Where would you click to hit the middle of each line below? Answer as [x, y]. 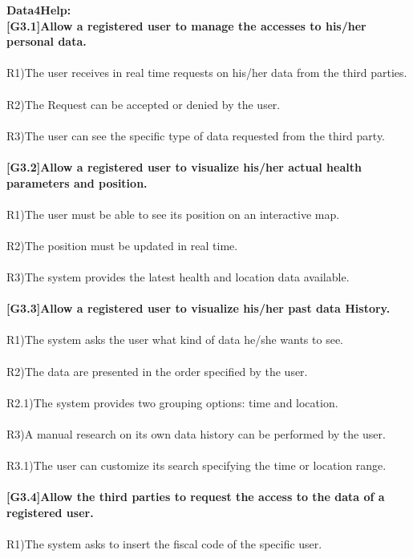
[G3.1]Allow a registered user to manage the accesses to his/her [186, 25]
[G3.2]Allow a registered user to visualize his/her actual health [184, 166]
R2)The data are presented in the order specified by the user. [157, 371]
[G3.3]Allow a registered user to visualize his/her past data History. [198, 308]
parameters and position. [77, 182]
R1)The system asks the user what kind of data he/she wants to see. [175, 340]
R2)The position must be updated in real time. [122, 245]
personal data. [47, 41]
